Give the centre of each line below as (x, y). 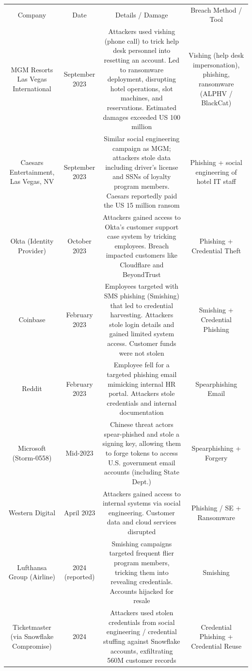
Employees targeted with (142, 286)
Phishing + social (216, 162)
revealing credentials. (142, 581)
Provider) (32, 250)
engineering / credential (142, 631)
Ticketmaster (32, 627)
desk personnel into (142, 50)
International (32, 88)
